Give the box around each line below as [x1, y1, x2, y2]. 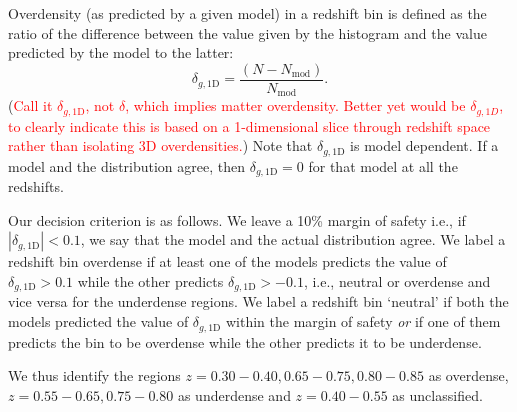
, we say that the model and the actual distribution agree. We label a [80, 229, 506, 250]
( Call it [8, 95, 53, 116]
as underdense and [177, 384, 291, 405]
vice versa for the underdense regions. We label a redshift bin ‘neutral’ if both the [8, 291, 509, 312]
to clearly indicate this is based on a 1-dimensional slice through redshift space [8, 115, 491, 136]
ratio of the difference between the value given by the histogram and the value [8, 22, 487, 43]
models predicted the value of [8, 311, 189, 332]
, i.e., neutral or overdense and [303, 271, 491, 292]
